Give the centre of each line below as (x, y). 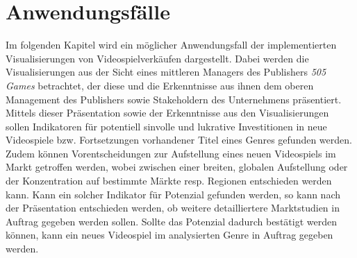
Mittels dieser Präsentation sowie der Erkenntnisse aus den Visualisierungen (167, 113)
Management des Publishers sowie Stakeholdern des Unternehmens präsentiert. (174, 99)
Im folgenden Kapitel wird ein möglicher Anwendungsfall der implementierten (171, 45)
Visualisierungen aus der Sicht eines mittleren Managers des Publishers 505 (166, 72)
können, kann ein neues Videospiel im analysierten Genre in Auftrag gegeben (169, 235)
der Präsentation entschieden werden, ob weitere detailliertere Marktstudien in (173, 208)
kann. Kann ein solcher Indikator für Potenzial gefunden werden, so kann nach (173, 194)
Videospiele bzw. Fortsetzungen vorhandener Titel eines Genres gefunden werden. (179, 140)
